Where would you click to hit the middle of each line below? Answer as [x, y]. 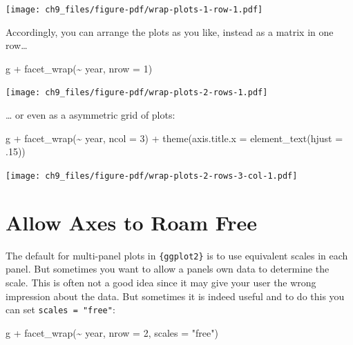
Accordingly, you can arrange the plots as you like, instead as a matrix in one [170, 31]
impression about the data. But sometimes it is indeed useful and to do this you [175, 296]
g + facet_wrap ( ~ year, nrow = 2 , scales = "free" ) [112, 332]
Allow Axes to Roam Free [132, 222]
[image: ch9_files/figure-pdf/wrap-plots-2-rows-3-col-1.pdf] [152, 176]
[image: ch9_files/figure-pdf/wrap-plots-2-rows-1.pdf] [137, 93]
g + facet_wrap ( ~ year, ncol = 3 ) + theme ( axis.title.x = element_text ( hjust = [174, 138]
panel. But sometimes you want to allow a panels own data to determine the [168, 269]
